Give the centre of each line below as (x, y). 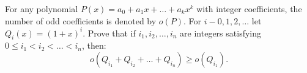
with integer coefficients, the (249, 9)
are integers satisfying (220, 33)
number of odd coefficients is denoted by (81, 20)
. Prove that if (109, 33)
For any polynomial (42, 9)
